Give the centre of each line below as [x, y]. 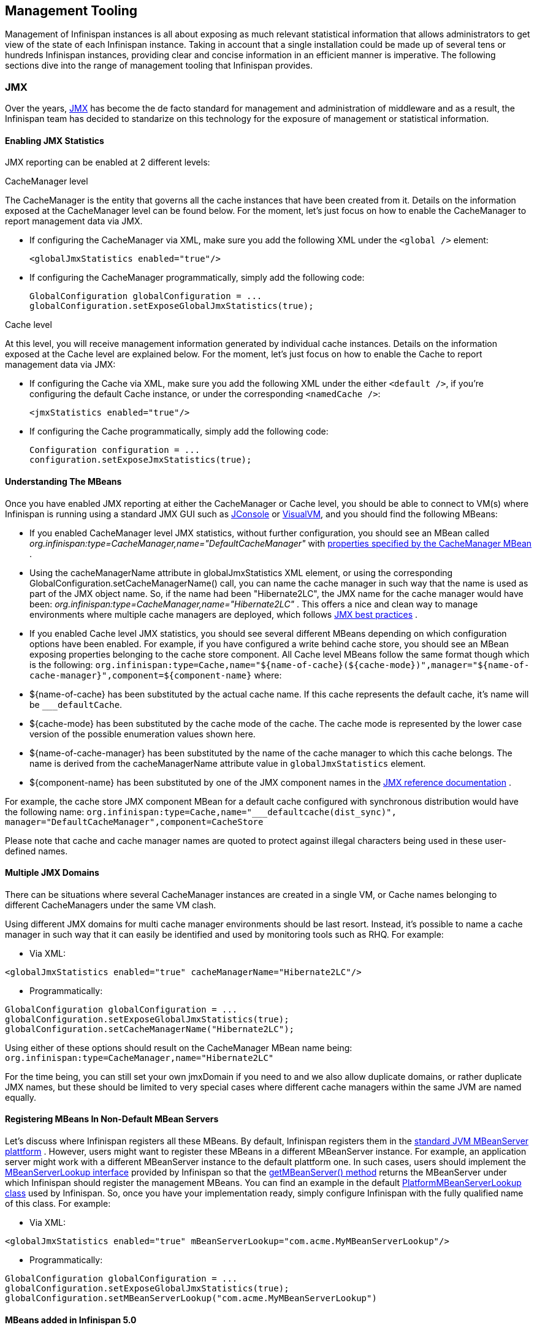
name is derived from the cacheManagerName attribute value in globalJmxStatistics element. [228, 763]
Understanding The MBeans [63, 481]
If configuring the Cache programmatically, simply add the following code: [179, 431]
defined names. [36, 851]
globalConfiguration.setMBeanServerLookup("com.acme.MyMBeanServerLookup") [191, 1298]
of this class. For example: [58, 1204]
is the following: [61, 664]
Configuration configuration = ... [115, 450]
